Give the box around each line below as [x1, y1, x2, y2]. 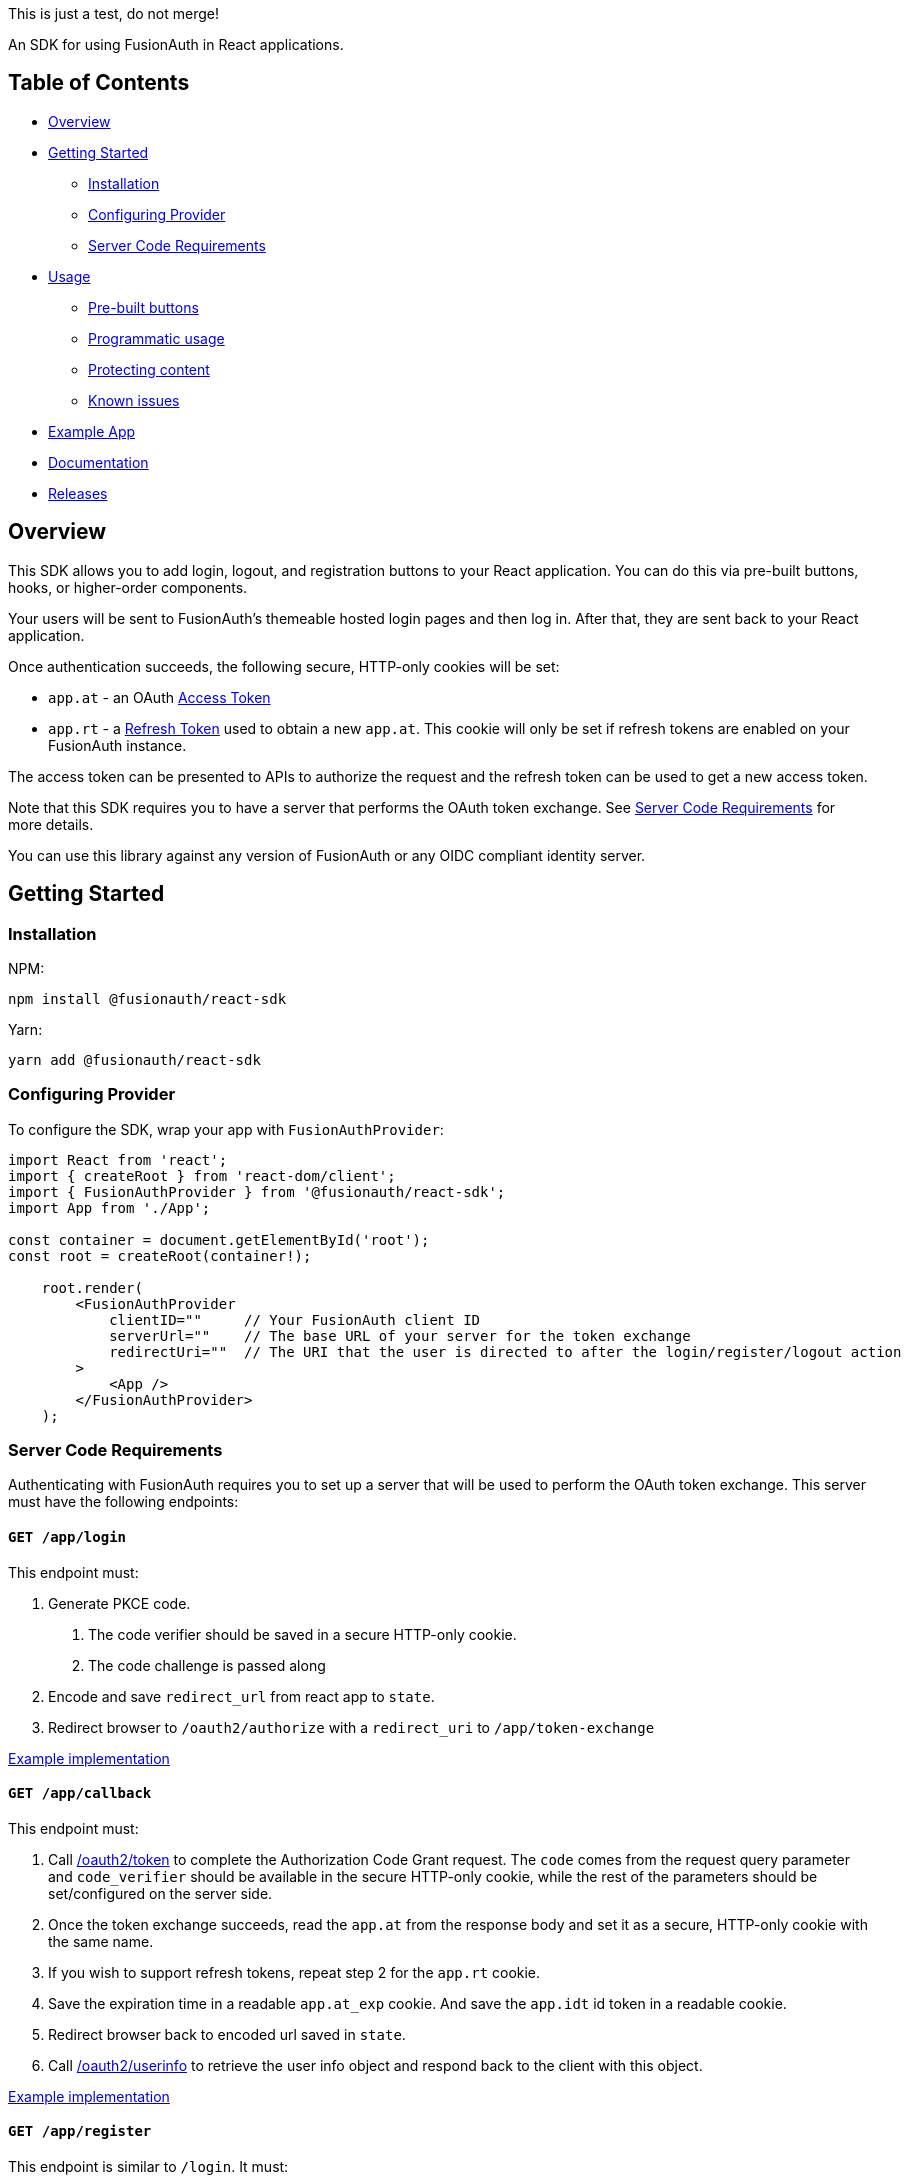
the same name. [48, 1932, 154, 1950]
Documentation [48, 453, 149, 471]
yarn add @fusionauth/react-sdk [8, 1051, 261, 1068]
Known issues [88, 391, 180, 409]
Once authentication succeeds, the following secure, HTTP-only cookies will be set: [8, 657, 560, 675]
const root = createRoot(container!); [8, 1247, 312, 1264]
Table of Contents [8, 70, 190, 96]
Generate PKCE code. [48, 1594, 191, 1612]
